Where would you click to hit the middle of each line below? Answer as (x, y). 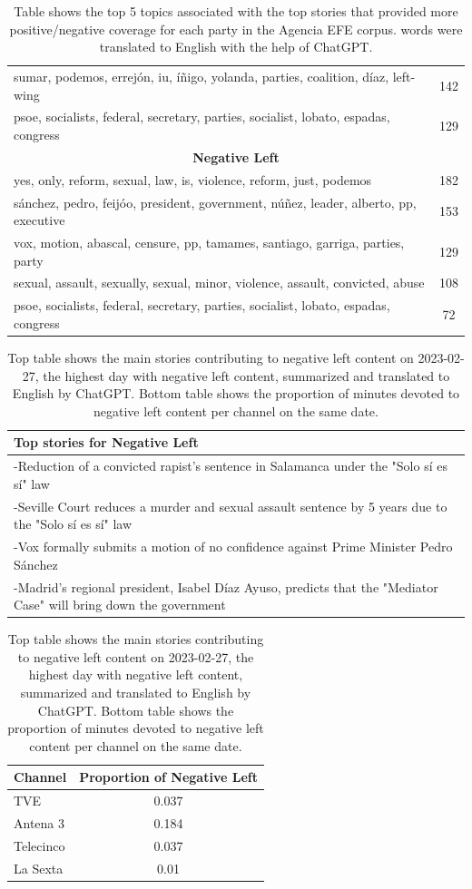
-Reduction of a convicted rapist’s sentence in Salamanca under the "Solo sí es (231, 466)
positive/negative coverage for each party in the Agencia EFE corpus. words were (236, 29)
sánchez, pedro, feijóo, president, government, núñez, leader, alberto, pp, (215, 202)
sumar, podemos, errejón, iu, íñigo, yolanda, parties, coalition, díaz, (202, 77)
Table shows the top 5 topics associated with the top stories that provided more (236, 11)
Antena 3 (39, 823)
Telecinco (39, 845)
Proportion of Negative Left (168, 777)
